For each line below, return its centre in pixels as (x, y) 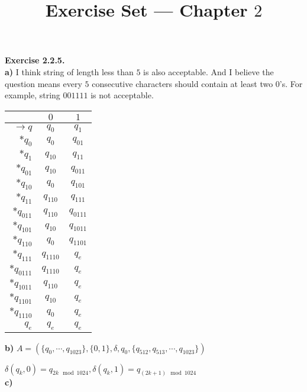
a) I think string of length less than (69, 71)
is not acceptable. (122, 95)
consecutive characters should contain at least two (182, 83)
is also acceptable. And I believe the (209, 71)
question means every (43, 83)
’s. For (291, 83)
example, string (33, 95)
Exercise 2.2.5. (35, 60)
